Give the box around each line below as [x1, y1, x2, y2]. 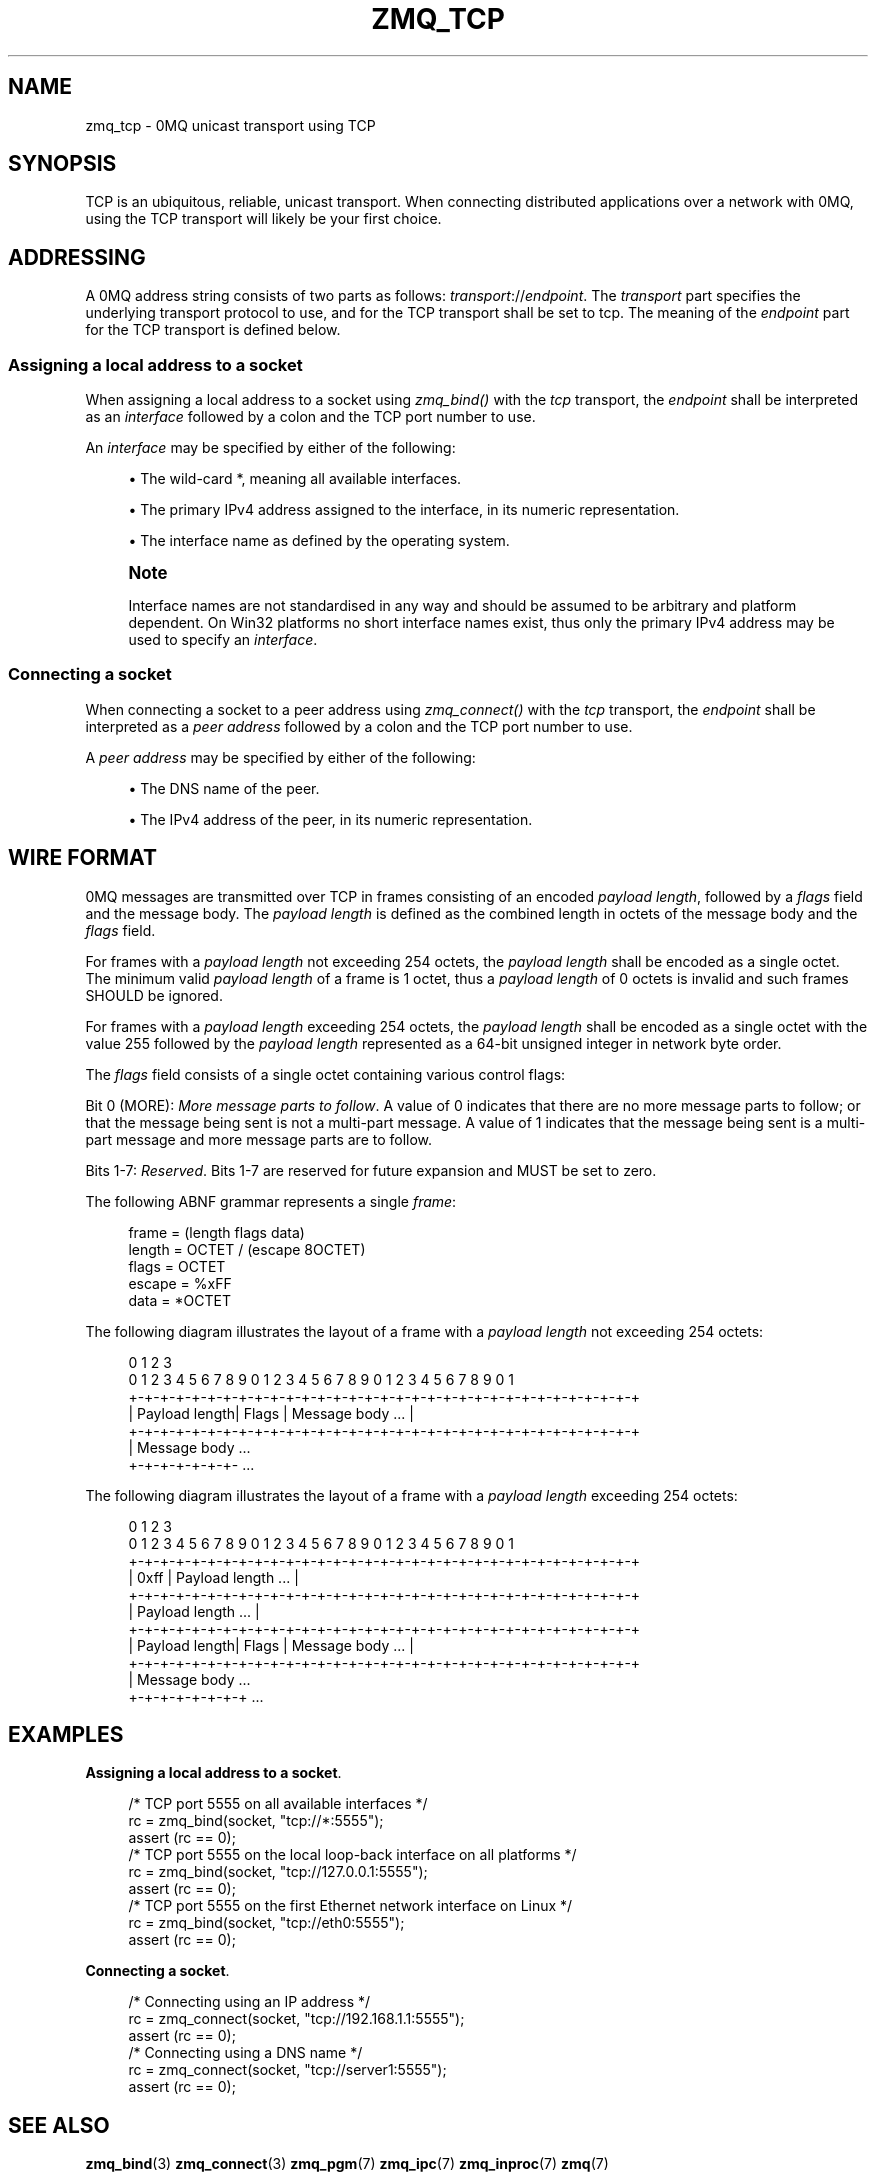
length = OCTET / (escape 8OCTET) [128, 1240, 366, 1258]
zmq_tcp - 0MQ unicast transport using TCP [85, 116, 376, 134]
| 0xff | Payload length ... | [128, 1568, 299, 1586]
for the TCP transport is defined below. [85, 321, 341, 339]
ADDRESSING [8, 244, 146, 270]
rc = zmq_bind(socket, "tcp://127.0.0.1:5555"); [128, 1863, 428, 1881]
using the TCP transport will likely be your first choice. [85, 210, 442, 228]
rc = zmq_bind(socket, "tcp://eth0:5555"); [128, 1914, 405, 1932]
